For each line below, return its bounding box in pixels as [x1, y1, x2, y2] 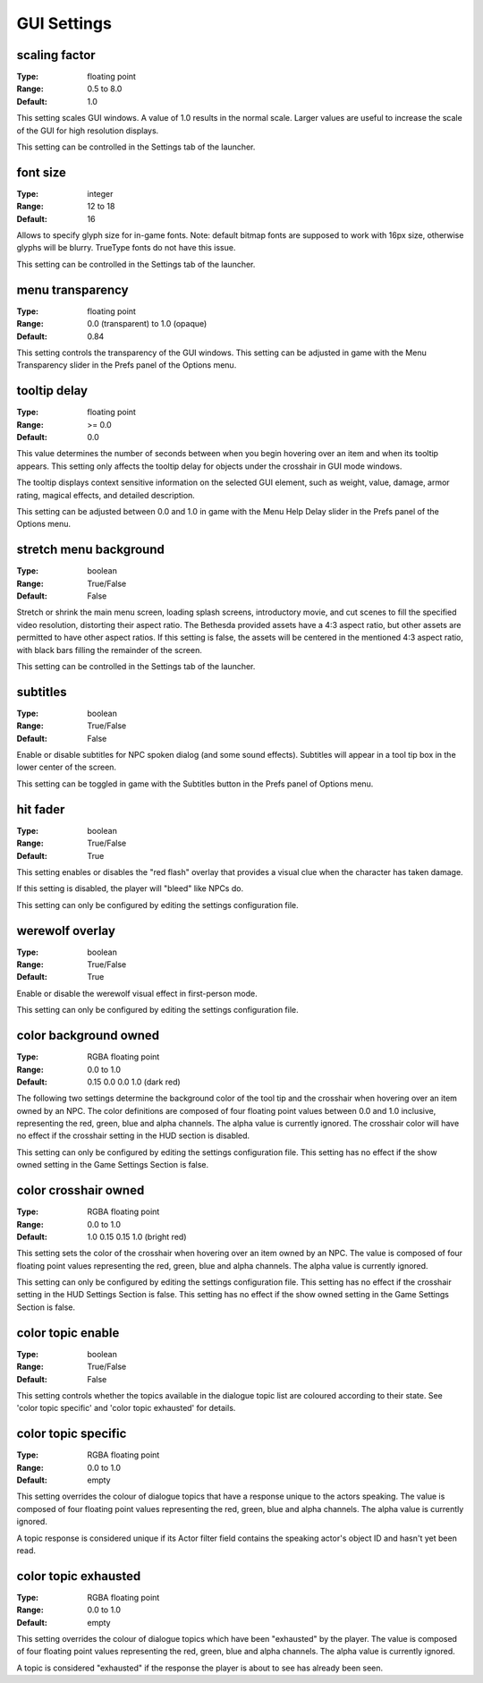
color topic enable [16, 1325, 120, 1340]
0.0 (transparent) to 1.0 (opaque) [87, 319, 208, 329]
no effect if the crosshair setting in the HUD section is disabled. [16, 1130, 250, 1141]
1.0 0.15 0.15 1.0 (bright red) [87, 1231, 187, 1242]
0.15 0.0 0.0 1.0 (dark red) [87, 1076, 181, 1087]
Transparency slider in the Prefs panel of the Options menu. [16, 360, 237, 370]
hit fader [16, 802, 65, 817]
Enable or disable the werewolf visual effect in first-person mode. [16, 988, 258, 999]
